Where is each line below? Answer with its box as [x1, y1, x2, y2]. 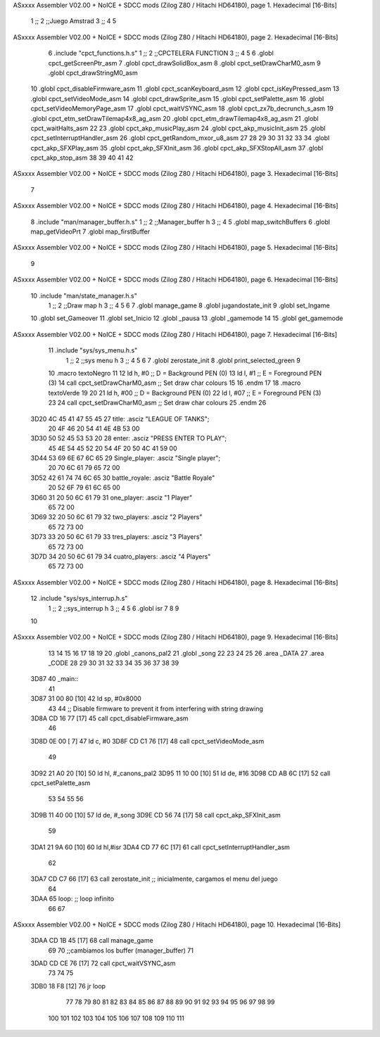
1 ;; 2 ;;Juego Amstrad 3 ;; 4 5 [30, 17, 117, 25]
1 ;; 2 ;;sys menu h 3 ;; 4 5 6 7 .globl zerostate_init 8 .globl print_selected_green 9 [65, 356, 300, 364]
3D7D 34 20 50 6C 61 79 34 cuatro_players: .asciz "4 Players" [30, 552, 211, 561]
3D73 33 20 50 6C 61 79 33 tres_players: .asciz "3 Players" [30, 533, 203, 541]
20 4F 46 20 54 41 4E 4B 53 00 [48, 424, 140, 433]
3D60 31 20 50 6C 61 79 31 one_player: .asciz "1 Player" [30, 493, 193, 502]
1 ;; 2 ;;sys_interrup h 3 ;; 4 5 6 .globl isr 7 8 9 [48, 604, 179, 612]
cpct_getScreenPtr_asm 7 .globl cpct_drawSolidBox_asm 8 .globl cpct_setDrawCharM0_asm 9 [48, 58, 321, 67]
